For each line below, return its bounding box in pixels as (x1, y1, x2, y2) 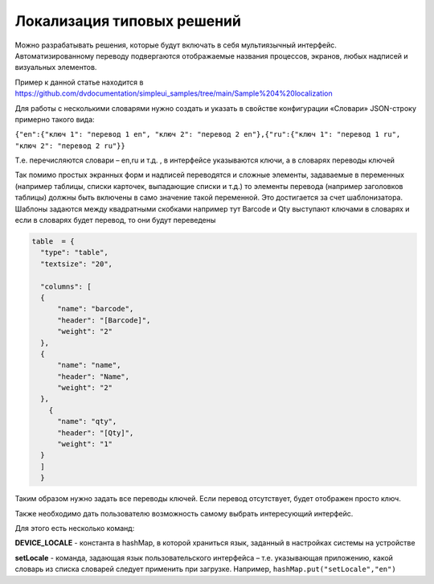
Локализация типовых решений (14, 12, 241, 30)
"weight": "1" (57, 439, 113, 449)
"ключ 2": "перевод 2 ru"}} (14, 141, 126, 150)
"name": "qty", (57, 417, 117, 426)
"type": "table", (40, 248, 108, 257)
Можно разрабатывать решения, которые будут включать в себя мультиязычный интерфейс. (14, 40, 338, 50)
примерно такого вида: (14, 114, 96, 124)
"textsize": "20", (40, 259, 113, 269)
